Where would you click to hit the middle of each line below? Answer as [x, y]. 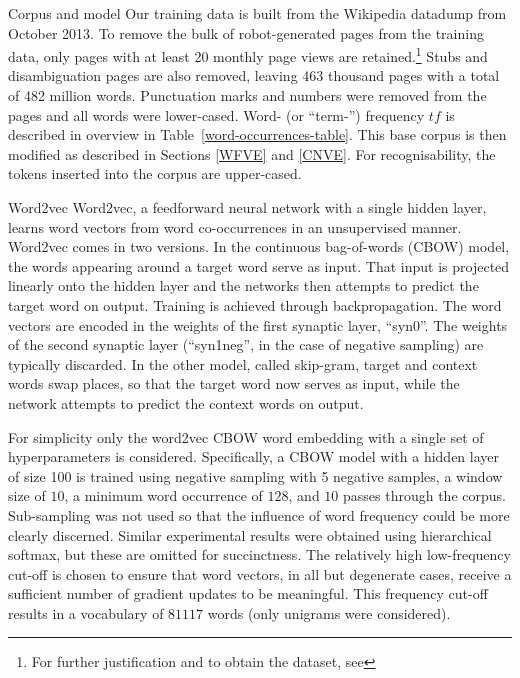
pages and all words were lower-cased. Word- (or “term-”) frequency [216, 114]
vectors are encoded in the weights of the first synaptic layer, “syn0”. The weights [258, 324]
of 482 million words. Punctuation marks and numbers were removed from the [247, 95]
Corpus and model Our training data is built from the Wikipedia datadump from [257, 13]
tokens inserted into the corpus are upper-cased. [155, 173]
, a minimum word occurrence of [163, 495]
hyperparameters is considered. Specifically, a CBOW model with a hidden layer [254, 456]
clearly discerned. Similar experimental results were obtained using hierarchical [250, 534]
